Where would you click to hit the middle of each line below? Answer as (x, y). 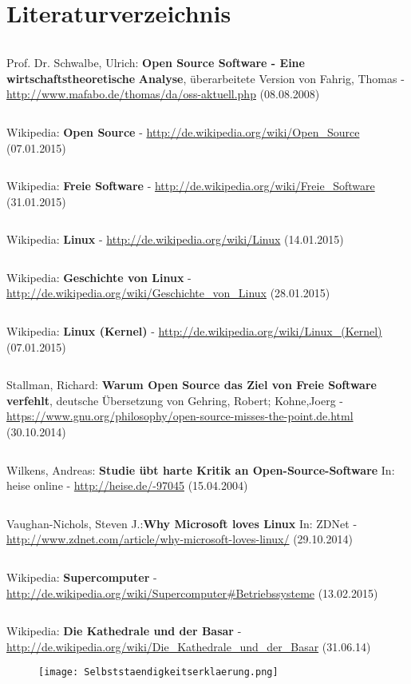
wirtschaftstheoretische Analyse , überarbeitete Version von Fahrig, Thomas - (205, 78)
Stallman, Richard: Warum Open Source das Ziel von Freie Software (192, 385)
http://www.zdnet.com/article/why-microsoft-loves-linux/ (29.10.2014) (180, 539)
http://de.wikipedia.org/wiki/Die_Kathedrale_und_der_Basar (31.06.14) (189, 646)
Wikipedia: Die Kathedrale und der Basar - (124, 631)
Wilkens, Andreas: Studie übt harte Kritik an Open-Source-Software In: (201, 469)
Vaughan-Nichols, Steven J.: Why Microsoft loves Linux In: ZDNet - (182, 523)
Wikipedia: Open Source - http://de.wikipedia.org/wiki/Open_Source (183, 131)
